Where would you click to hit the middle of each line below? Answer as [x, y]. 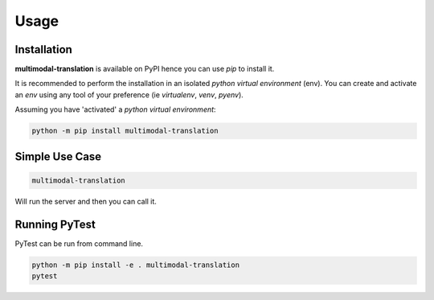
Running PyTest [55, 224]
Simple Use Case [58, 156]
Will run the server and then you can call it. [86, 201]
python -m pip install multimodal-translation [125, 131]
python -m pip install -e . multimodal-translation [136, 265]
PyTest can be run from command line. [79, 243]
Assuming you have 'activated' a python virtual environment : [115, 109]
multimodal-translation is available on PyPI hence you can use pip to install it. [145, 69]
